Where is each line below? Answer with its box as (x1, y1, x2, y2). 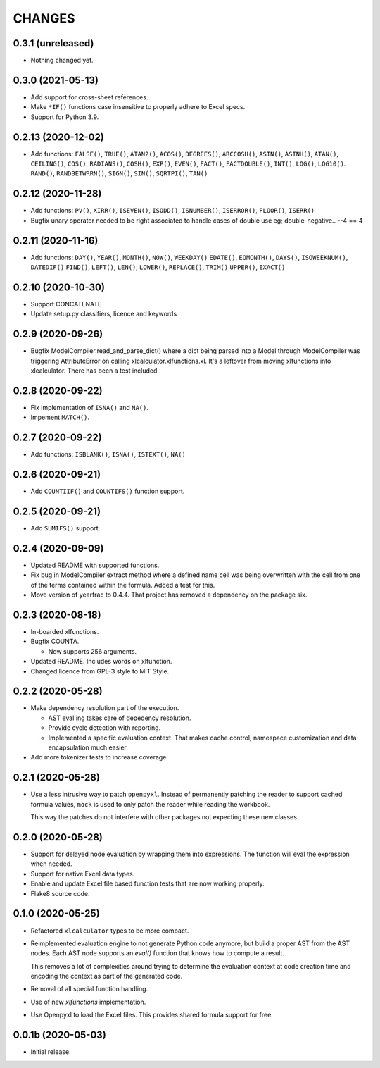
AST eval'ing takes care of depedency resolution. (48, 714, 191, 722)
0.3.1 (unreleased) (13, 37, 94, 49)
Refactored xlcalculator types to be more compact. (30, 926, 189, 935)
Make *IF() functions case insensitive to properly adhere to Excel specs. (30, 103, 246, 111)
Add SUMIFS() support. (30, 524, 101, 533)
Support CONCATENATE (30, 299, 102, 308)
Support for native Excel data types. (30, 869, 135, 878)
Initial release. (30, 1048, 71, 1056)
